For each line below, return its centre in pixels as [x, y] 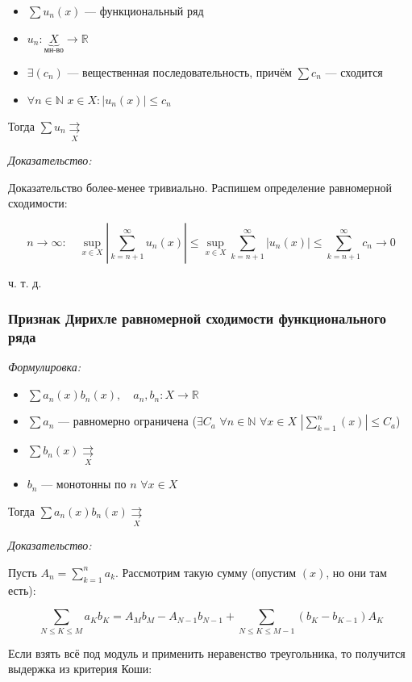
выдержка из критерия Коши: [80, 669]
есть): [22, 590]
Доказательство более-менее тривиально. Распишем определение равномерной [200, 187]
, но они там [356, 572]
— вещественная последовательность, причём [179, 72]
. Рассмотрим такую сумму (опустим [206, 572]
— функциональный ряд [144, 10]
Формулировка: [45, 367]
